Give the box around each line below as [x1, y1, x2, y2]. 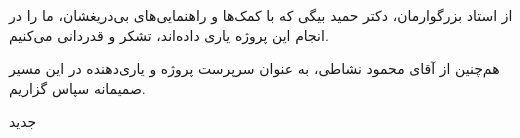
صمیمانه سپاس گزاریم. [9, 77, 146, 98]
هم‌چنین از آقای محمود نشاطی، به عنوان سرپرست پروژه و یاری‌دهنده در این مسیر [9, 58, 500, 79]
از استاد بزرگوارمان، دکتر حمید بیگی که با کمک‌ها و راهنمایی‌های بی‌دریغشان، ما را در [9, 5, 513, 25]
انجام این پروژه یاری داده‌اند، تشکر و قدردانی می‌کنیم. [9, 24, 329, 45]
